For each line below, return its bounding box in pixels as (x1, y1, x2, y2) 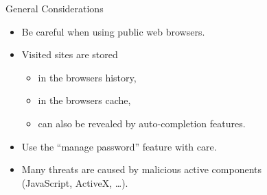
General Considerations (5, 1, 104, 15)
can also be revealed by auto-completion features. (38, 116, 246, 130)
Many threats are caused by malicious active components (21, 162, 262, 177)
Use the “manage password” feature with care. (21, 139, 217, 153)
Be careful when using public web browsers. (21, 24, 205, 38)
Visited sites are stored (21, 47, 118, 62)
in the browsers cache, (38, 93, 131, 107)
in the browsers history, (38, 70, 137, 84)
